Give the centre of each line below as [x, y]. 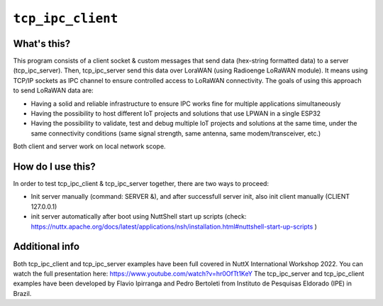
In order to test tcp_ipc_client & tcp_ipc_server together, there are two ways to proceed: [141, 184]
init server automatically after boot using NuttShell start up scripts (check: [139, 217]
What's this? [42, 44]
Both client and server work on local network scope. [89, 146]
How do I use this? [54, 166]
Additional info [46, 247]
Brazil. [22, 293]
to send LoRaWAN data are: [53, 91]
